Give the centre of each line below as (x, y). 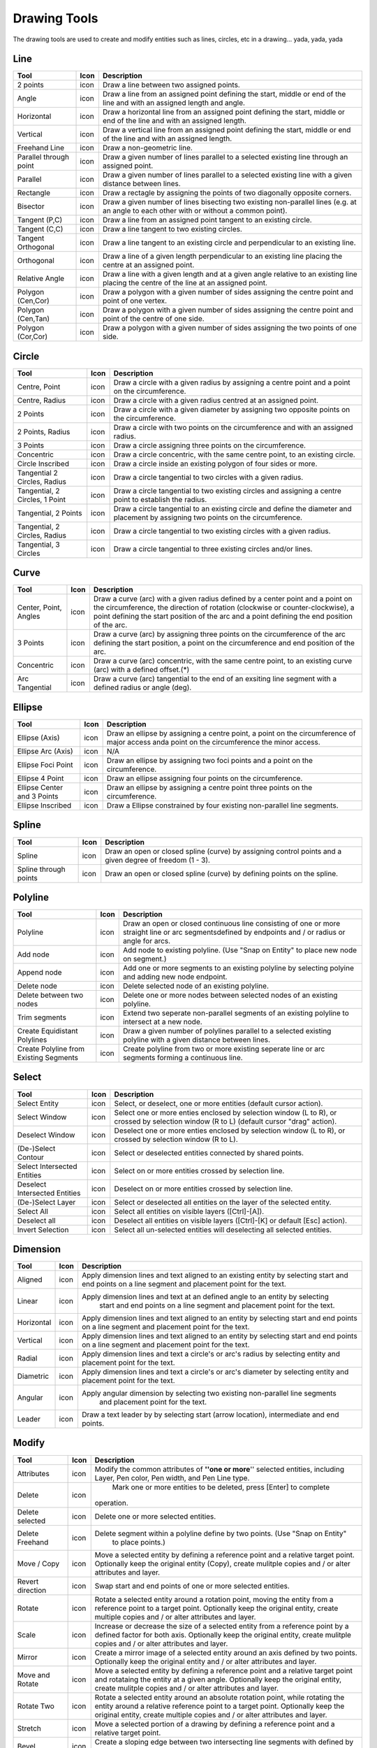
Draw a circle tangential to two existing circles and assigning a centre (228, 491)
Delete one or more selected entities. (155, 1516)
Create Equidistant (47, 1031)
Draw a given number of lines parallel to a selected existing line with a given (227, 175)
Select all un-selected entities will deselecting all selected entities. (223, 1229)
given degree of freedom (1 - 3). (158, 860)
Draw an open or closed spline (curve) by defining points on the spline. (222, 873)
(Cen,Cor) (34, 301)
